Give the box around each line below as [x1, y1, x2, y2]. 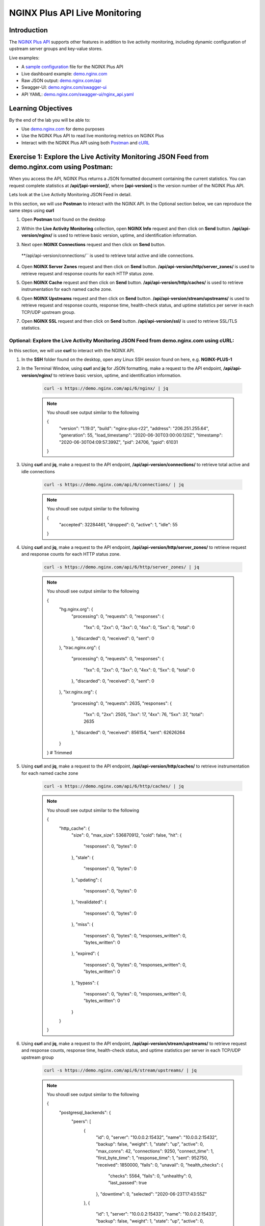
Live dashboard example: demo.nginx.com [21, 71, 107, 77]
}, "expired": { [71, 950, 99, 956]
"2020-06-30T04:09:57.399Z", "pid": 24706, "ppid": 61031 [59, 439, 178, 445]
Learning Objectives [9, 104, 73, 112]
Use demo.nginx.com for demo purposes [21, 126, 105, 132]
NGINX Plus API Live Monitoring [9, 7, 142, 18]
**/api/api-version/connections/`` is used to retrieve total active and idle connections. [21, 253, 194, 258]
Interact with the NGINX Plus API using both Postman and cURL [21, 140, 150, 146]
